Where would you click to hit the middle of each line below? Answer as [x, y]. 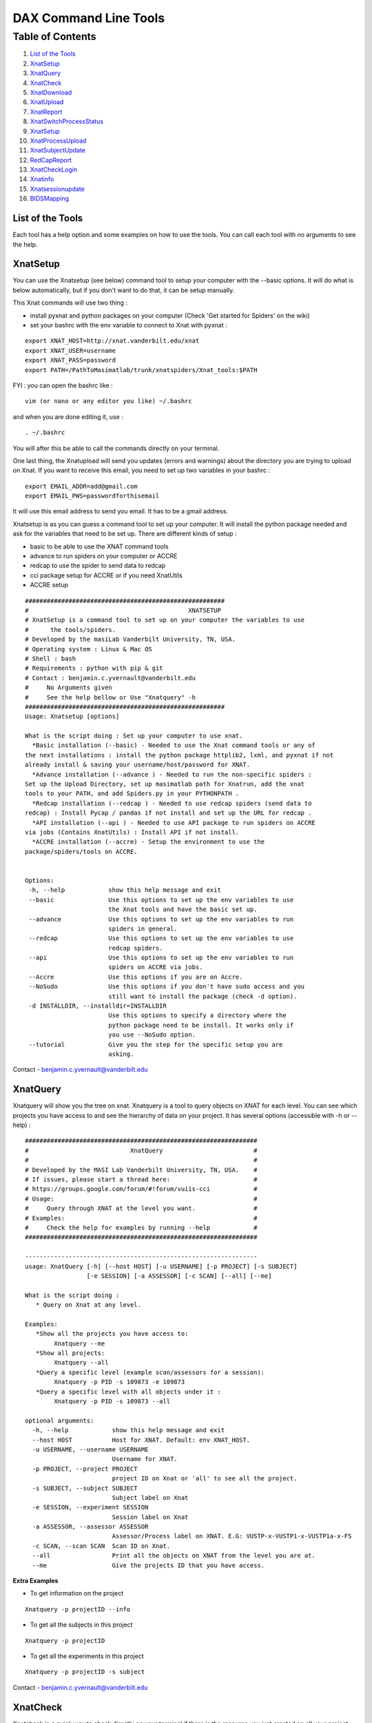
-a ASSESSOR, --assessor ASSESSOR [90, 1527]
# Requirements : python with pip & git [94, 668]
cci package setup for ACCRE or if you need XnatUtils [106, 575]
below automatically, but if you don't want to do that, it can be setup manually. [124, 290]
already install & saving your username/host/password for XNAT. [138, 765]
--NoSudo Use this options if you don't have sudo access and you [167, 987]
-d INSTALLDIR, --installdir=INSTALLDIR [97, 1006]
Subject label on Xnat [150, 1498]
